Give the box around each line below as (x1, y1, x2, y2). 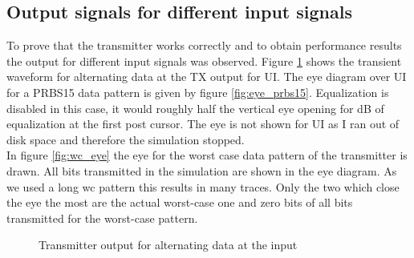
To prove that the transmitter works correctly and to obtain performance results (6, 37, 402, 54)
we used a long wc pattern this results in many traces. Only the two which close (6, 178, 400, 195)
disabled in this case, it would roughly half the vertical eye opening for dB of (6, 99, 384, 116)
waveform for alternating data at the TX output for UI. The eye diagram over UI (6, 68, 407, 85)
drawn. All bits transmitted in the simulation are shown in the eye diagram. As (6, 162, 397, 179)
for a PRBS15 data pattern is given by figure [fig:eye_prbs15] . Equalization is (6, 83, 389, 100)
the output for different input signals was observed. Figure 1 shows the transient (6, 52, 402, 69)
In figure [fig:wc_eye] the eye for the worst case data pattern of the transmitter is (6, 147, 408, 163)
